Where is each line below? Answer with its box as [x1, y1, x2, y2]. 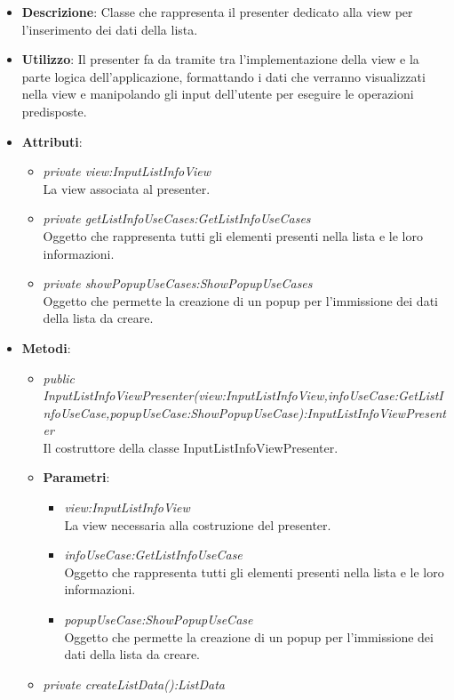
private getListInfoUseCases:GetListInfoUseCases [43, 209, 311, 228]
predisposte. [21, 101, 87, 120]
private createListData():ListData [43, 674, 225, 693]
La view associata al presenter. [43, 179, 211, 197]
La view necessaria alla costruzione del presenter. [64, 515, 331, 534]
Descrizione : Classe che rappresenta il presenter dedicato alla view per [21, 3, 413, 20]
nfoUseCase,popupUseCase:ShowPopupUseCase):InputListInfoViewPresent [43, 403, 446, 422]
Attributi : [21, 132, 83, 150]
